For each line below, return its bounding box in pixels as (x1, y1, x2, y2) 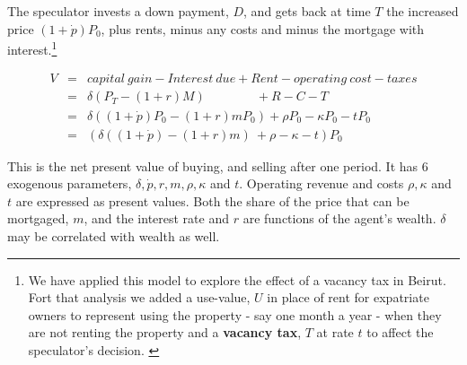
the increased (386, 2, 459, 20)
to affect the (366, 323, 434, 342)
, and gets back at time (243, 2, 371, 20)
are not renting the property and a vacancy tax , (28, 323, 302, 342)
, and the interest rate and (84, 209, 229, 228)
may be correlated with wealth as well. (7, 226, 220, 245)
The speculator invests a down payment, (7, 2, 229, 20)
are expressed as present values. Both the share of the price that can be (15, 191, 410, 210)
